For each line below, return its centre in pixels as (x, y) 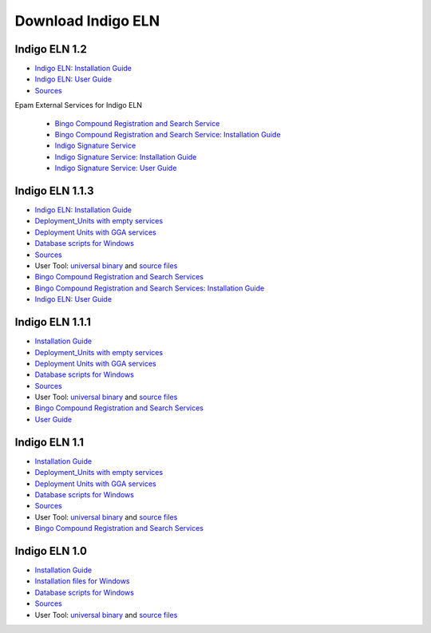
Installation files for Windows (82, 581)
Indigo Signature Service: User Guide (116, 168)
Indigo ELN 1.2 (51, 49)
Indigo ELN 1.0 (51, 551)
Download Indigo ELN (87, 21)
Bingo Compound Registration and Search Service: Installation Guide (168, 135)
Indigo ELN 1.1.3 (54, 191)
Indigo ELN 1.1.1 (53, 322)
